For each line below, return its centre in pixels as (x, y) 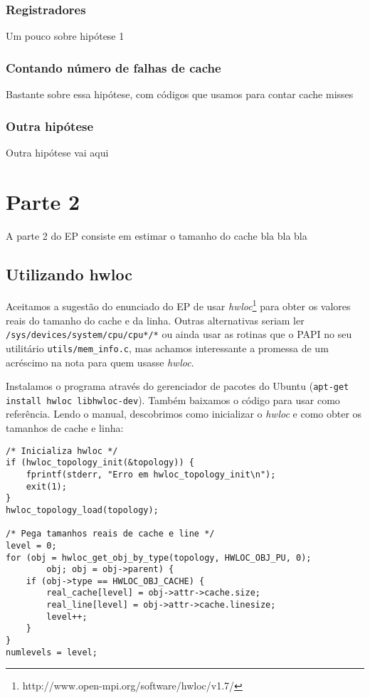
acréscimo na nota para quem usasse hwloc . (100, 362)
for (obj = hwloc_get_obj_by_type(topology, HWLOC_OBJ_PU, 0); (159, 557)
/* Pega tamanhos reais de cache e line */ (110, 534)
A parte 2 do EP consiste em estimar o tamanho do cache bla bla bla (157, 235)
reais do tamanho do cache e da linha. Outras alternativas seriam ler (155, 320)
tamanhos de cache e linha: (65, 428)
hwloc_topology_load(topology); (82, 510)
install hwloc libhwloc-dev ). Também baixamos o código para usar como (173, 400)
